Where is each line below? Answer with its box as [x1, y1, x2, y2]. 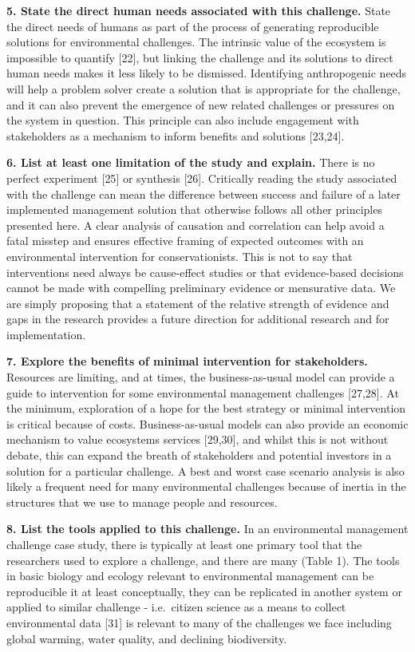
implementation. [6, 326, 86, 342]
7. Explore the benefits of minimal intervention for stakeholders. [6, 353, 368, 369]
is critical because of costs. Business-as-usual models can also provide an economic [6, 415, 409, 432]
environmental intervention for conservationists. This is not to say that [6, 247, 353, 264]
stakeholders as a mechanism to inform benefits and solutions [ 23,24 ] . [6, 127, 345, 144]
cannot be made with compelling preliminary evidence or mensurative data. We [6, 279, 396, 296]
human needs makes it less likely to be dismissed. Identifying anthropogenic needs [6, 65, 407, 81]
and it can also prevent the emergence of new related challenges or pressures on [6, 96, 395, 113]
